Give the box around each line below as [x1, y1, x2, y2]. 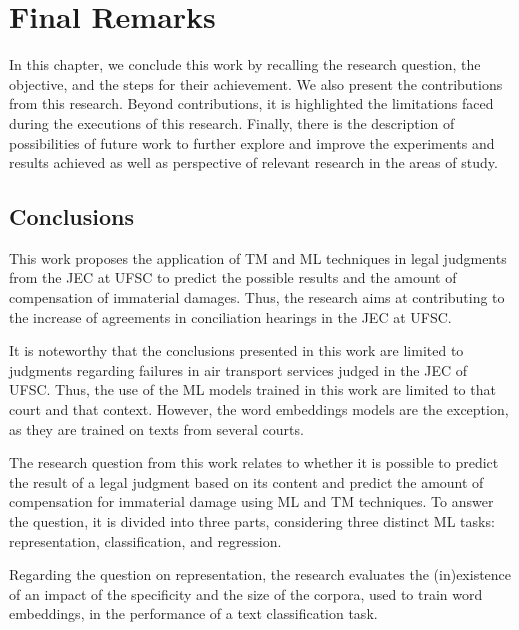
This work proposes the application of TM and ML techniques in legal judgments [9, 247, 507, 268]
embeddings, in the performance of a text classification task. [9, 603, 378, 624]
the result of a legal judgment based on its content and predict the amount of [9, 471, 484, 492]
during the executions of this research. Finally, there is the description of [9, 112, 455, 133]
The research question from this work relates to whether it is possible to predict [9, 452, 499, 473]
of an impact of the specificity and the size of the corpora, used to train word [9, 583, 483, 604]
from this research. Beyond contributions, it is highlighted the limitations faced [9, 93, 494, 114]
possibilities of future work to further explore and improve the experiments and [9, 132, 495, 153]
